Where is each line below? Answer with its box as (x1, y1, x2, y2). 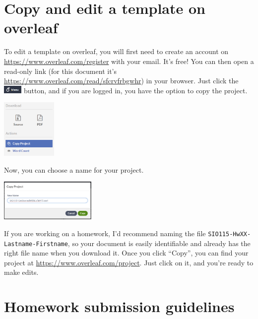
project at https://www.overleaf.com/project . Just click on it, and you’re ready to (4, 257, 254, 267)
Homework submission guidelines (4, 296, 235, 317)
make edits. (4, 267, 39, 277)
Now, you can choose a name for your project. (4, 164, 144, 175)
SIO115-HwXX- (208, 230, 251, 238)
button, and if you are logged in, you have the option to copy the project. (23, 85, 248, 95)
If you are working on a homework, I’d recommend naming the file (4, 228, 206, 238)
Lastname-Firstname (4, 240, 68, 248)
